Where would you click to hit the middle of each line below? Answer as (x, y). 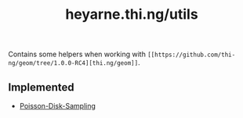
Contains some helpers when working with (77, 54)
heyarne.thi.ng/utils (132, 14)
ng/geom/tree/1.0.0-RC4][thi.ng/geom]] (73, 63)
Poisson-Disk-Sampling (58, 106)
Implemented (41, 87)
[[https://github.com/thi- (192, 55)
